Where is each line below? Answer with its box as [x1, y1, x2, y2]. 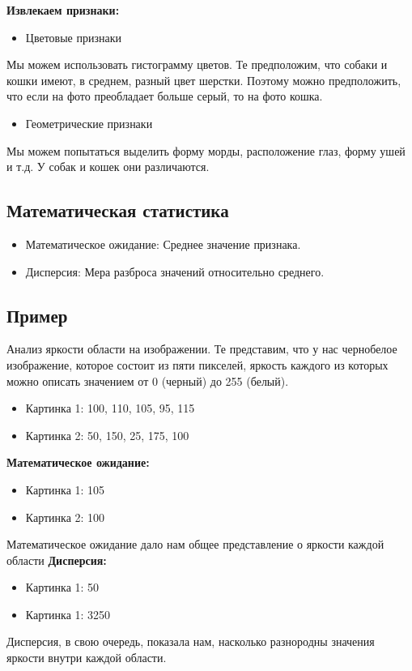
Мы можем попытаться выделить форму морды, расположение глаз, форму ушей [6, 142, 406, 159]
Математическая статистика [6, 198, 229, 223]
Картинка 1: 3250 [25, 605, 111, 622]
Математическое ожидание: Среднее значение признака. [25, 235, 301, 252]
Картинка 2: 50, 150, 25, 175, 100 [25, 426, 189, 443]
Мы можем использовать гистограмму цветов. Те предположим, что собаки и [6, 56, 388, 73]
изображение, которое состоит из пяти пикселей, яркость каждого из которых [6, 356, 389, 373]
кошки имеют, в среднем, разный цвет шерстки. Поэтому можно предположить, [6, 71, 401, 88]
